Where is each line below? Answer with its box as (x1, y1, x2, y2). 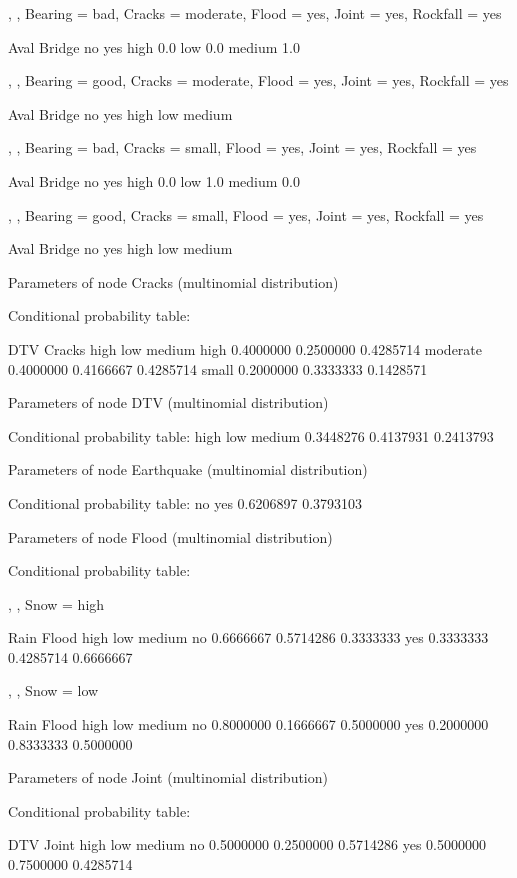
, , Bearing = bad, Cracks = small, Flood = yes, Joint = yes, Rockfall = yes (8, 137, 477, 158)
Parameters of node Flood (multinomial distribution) (8, 526, 333, 547)
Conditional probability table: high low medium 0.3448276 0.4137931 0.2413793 (8, 425, 494, 446)
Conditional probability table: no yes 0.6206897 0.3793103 (8, 492, 363, 513)
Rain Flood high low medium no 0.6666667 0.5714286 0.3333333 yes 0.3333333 (8, 627, 489, 648)
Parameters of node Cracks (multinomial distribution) (8, 271, 339, 292)
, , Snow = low (8, 680, 99, 701)
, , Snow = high (8, 593, 105, 614)
